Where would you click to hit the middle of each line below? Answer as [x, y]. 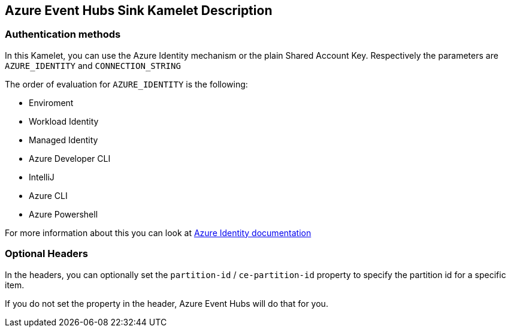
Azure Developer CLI [70, 158]
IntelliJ [42, 177]
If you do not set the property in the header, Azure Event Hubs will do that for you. [167, 303]
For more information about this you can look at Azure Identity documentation [158, 233]
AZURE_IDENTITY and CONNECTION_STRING [93, 65]
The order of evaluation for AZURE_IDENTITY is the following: [126, 84]
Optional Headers [46, 254]
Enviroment [51, 102]
